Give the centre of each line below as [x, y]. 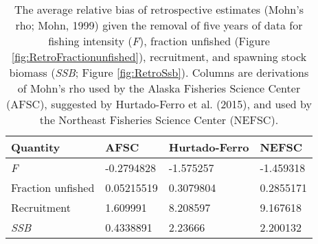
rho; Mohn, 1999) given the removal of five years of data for [159, 25]
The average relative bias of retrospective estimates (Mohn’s [159, 9]
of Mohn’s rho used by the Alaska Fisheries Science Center [159, 88]
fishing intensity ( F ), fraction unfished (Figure [159, 41]
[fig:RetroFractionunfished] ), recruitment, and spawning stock [159, 57]
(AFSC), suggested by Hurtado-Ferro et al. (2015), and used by [159, 104]
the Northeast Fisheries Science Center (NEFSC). [159, 120]
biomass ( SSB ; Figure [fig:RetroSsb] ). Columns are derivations [159, 72]
